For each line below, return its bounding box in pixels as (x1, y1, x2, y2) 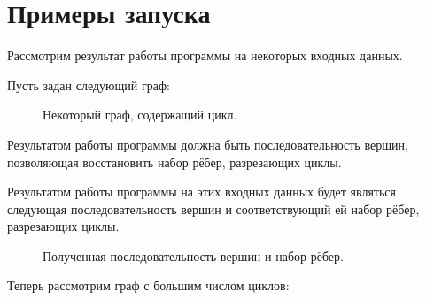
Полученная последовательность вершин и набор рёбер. (43, 246, 344, 265)
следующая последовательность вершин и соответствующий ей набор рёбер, (7, 199, 420, 218)
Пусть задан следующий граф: (7, 75, 170, 94)
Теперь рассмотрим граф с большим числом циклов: (7, 276, 290, 295)
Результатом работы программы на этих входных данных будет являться (7, 182, 397, 201)
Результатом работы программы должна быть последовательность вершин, (7, 135, 408, 153)
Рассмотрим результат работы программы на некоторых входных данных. (7, 46, 403, 65)
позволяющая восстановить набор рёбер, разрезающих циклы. (7, 152, 342, 171)
